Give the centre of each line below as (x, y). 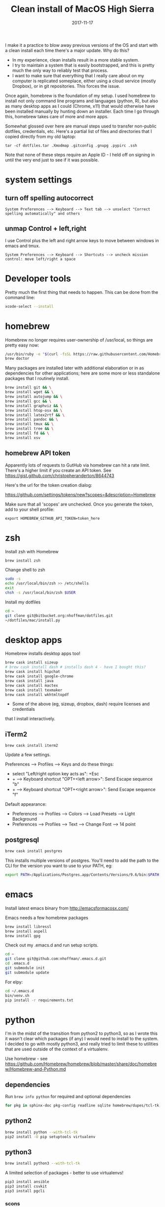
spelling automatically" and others (42, 213)
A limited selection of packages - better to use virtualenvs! (64, 1173)
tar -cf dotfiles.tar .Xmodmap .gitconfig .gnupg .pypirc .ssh (71, 145)
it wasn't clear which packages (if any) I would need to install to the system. (82, 1039)
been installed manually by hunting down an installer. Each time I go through (82, 111)
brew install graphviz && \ (34, 406)
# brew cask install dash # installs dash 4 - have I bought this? (76, 667)
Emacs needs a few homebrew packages (47, 918)
